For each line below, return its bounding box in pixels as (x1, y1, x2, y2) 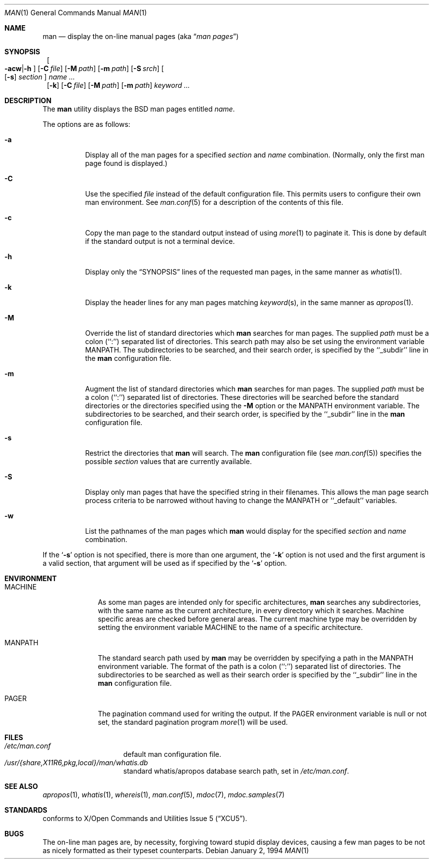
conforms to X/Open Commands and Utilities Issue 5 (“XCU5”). (42, 814, 247, 823)
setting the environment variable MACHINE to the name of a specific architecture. (98, 623, 363, 631)
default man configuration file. (123, 750, 222, 758)
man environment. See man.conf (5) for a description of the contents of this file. (85, 198, 344, 206)
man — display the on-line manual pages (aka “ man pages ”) (42, 32, 239, 40)
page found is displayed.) (85, 159, 168, 167)
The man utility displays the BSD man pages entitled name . (42, 105, 235, 113)
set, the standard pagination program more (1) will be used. (98, 718, 288, 726)
